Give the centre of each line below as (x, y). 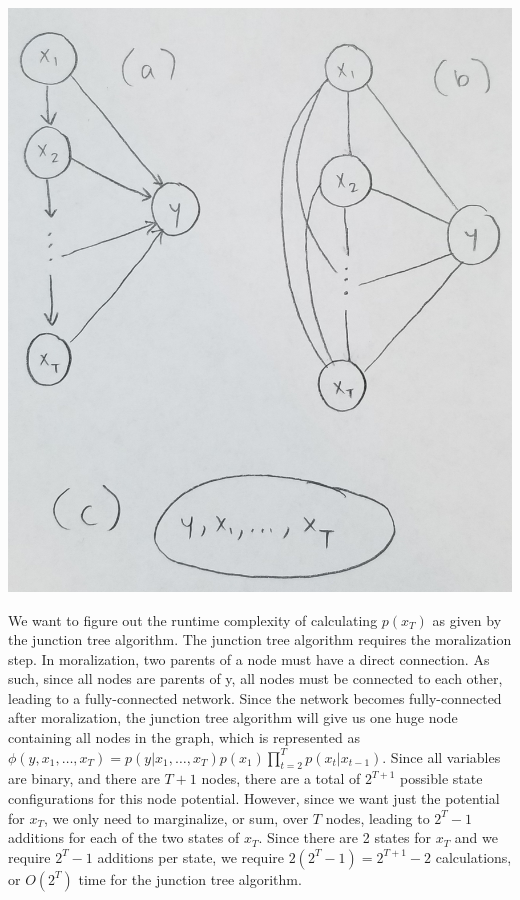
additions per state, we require (190, 856)
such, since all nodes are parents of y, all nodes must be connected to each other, (255, 678)
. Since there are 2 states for (344, 837)
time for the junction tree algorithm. (190, 878)
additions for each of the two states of (124, 837)
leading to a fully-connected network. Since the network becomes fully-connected (255, 697)
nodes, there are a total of (281, 778)
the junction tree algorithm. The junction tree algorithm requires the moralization (260, 639)
